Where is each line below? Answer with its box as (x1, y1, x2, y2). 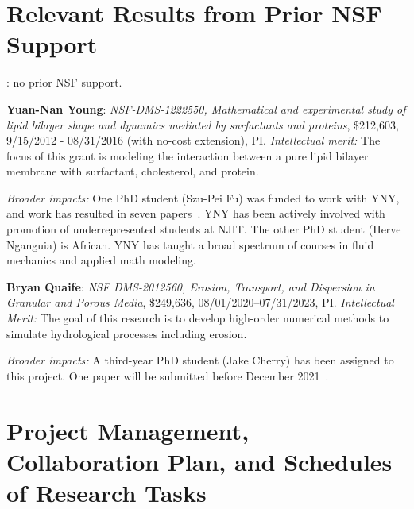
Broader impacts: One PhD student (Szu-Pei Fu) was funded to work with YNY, (6, 189, 400, 206)
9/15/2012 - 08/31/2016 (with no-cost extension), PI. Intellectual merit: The (6, 132, 381, 148)
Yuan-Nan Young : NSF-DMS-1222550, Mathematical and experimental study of (6, 100, 406, 117)
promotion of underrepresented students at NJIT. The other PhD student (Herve (6, 221, 401, 237)
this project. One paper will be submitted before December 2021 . (6, 367, 329, 384)
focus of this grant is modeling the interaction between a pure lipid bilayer (6, 147, 369, 164)
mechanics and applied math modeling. (6, 252, 196, 268)
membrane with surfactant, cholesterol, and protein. (6, 163, 259, 179)
